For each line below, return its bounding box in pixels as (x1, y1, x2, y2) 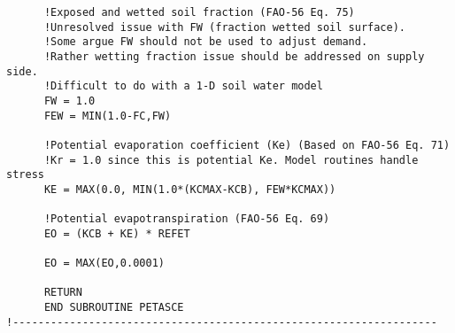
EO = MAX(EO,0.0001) (43, 257, 165, 270)
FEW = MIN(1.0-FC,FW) (43, 109, 172, 122)
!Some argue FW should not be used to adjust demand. (43, 35, 368, 49)
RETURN (43, 286, 82, 299)
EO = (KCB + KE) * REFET (43, 227, 190, 240)
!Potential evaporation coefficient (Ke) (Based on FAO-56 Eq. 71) (43, 138, 451, 151)
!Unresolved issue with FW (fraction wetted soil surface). (43, 20, 406, 34)
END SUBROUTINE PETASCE (43, 301, 184, 314)
